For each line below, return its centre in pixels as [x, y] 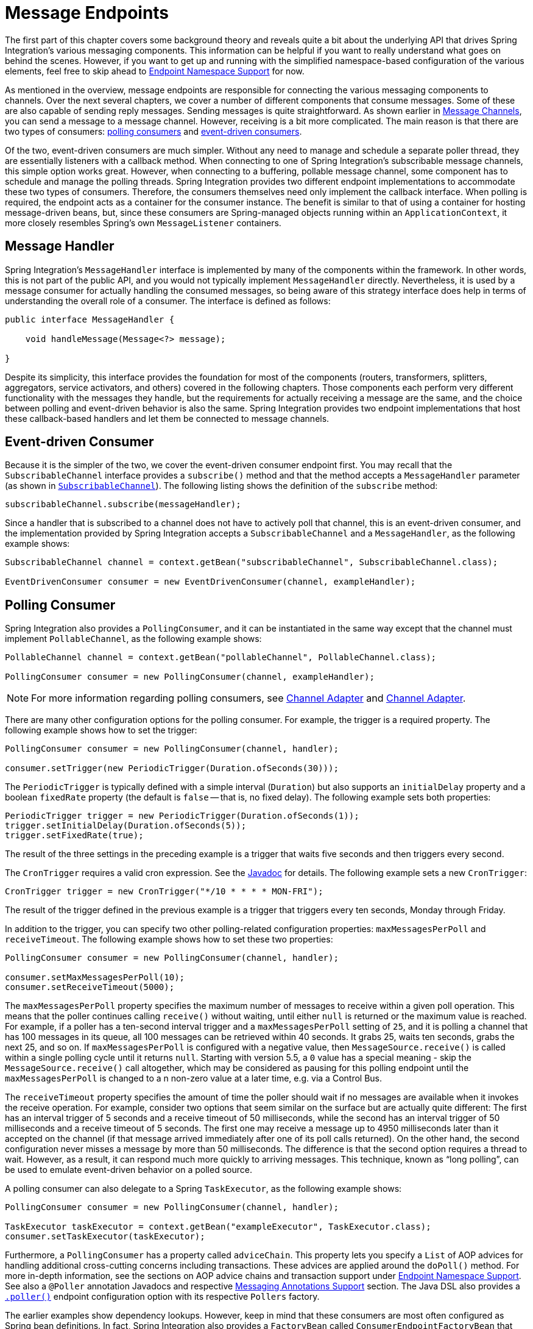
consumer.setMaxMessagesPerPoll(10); [95, 978]
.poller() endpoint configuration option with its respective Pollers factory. [162, 1297]
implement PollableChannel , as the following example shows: [133, 639]
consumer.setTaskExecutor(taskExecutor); [105, 1237]
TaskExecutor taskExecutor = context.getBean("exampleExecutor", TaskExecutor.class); [218, 1227]
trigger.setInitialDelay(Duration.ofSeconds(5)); [126, 826]
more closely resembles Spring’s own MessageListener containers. [143, 223]
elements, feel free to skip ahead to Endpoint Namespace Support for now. [155, 71]
